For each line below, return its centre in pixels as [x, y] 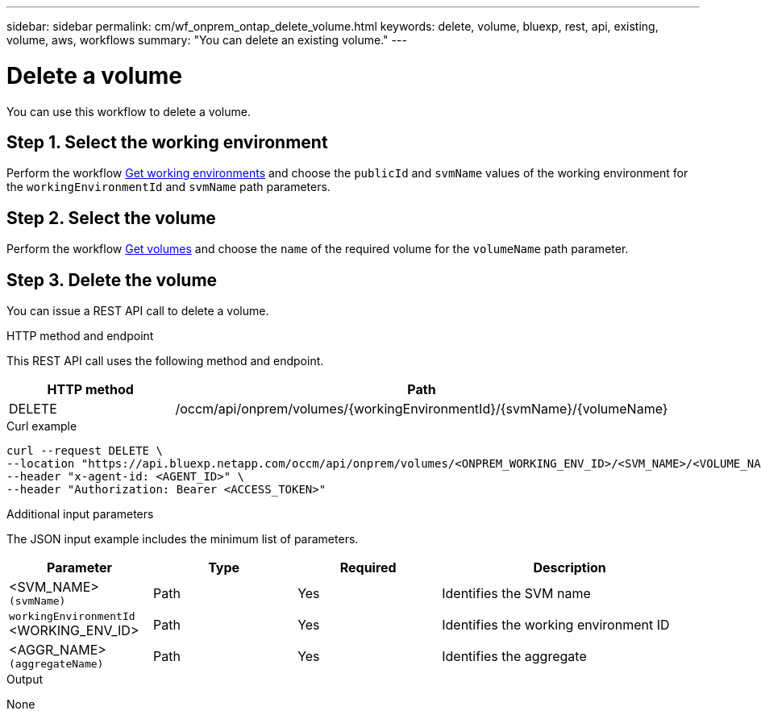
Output [25, 680]
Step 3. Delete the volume [112, 280]
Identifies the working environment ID [556, 624]
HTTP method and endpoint [80, 336]
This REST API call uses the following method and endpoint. [165, 361]
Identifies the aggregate [514, 656]
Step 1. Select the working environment [167, 142]
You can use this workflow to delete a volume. [129, 111]
